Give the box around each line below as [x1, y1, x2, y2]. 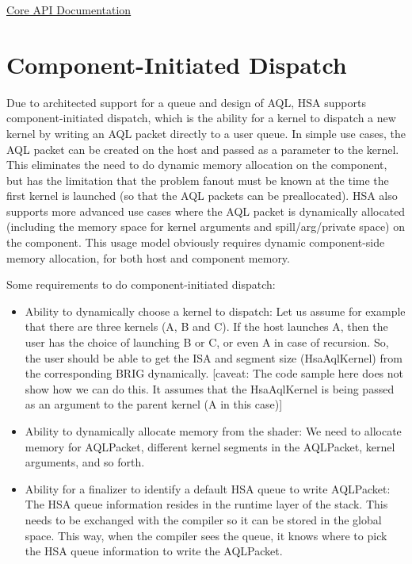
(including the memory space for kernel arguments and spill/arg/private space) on [6, 218, 405, 235]
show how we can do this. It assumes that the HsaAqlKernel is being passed [25, 380, 395, 397]
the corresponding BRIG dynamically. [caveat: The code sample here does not [25, 365, 403, 382]
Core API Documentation [6, 2, 132, 17]
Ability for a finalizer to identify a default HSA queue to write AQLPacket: [25, 480, 391, 497]
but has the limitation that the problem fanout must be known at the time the [6, 171, 389, 188]
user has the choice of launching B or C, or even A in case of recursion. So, [25, 334, 389, 351]
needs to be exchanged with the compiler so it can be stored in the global [25, 511, 382, 528]
